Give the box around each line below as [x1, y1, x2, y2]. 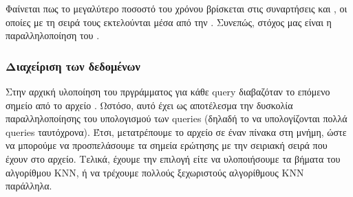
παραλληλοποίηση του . [6, 28, 100, 43]
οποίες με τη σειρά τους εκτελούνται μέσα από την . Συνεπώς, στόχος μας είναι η [6, 14, 332, 29]
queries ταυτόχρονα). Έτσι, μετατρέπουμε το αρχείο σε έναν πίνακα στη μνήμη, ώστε [6, 124, 347, 139]
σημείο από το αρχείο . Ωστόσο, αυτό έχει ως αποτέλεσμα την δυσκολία [6, 97, 293, 112]
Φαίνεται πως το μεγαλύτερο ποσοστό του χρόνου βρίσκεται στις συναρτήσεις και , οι [6, 1, 347, 15]
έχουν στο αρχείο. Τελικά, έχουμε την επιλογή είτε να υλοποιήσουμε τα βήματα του [6, 151, 341, 165]
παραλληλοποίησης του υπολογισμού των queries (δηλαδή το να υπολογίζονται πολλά [6, 111, 347, 126]
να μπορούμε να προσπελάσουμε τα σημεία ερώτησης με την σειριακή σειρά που [6, 138, 328, 152]
